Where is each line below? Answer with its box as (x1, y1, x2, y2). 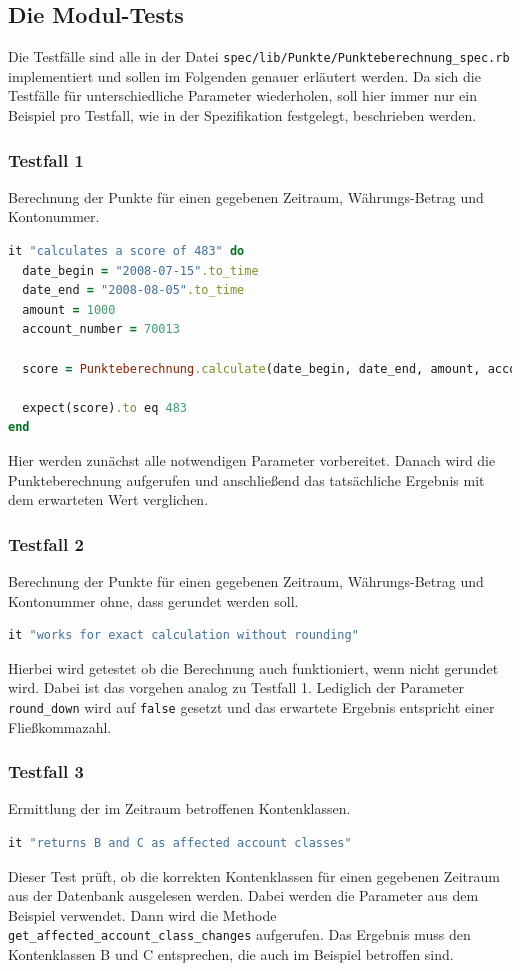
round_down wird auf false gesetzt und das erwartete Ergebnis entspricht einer (8, 696, 495, 717)
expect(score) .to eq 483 (22, 400, 187, 415)
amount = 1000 (22, 302, 116, 317)
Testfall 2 (8, 531, 84, 556)
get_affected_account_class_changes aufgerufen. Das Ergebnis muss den (8, 924, 471, 945)
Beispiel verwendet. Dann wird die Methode (8, 904, 277, 925)
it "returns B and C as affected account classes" (8, 836, 352, 851)
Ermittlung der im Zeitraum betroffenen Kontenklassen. (8, 798, 351, 819)
